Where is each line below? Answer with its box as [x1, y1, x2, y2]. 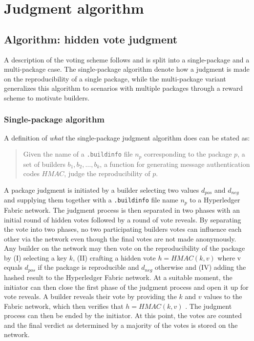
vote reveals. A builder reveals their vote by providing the [4, 291, 177, 301]
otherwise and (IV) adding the [155, 262, 246, 272]
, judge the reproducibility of [64, 168, 150, 179]
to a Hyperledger [190, 195, 240, 205]
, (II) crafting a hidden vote [73, 252, 156, 262]
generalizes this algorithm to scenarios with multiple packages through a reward [4, 83, 243, 93]
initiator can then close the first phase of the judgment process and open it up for [4, 281, 249, 292]
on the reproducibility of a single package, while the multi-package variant [4, 73, 226, 83]
